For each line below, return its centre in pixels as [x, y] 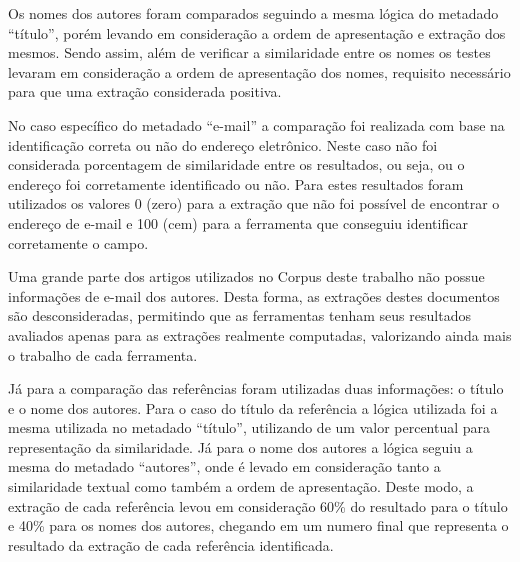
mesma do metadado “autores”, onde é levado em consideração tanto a [224, 466]
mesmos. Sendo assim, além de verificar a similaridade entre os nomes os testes [249, 52]
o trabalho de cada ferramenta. [103, 354]
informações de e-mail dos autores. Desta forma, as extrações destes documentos [254, 295]
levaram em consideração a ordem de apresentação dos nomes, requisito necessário [259, 71]
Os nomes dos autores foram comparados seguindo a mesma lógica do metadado [253, 13]
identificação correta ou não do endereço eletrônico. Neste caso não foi [223, 144]
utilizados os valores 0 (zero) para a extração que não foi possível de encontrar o [254, 203]
